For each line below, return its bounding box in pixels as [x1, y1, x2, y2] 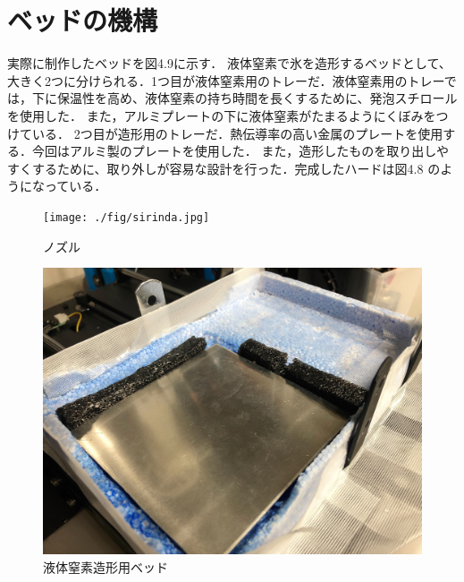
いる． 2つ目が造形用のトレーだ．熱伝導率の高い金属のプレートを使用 [31, 124, 443, 142]
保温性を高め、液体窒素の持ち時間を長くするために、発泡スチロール [56, 89, 458, 107]
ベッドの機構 [7, 2, 158, 39]
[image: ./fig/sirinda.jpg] [43, 210, 210, 224]
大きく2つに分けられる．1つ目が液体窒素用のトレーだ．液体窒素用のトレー [7, 71, 444, 90]
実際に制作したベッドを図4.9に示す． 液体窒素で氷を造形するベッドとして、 [7, 54, 451, 73]
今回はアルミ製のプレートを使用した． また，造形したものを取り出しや [31, 141, 450, 160]
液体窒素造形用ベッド [43, 557, 168, 576]
